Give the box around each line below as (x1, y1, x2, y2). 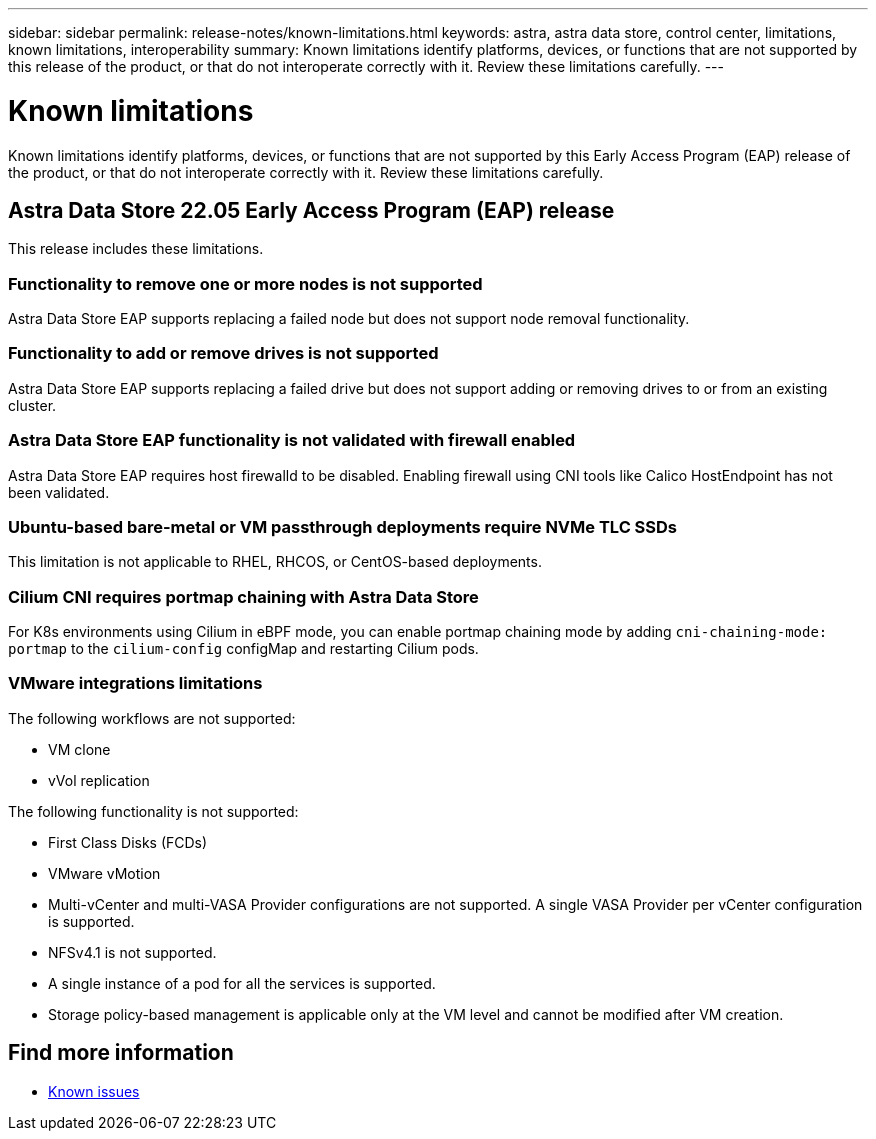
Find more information (8, 1040, 234, 1066)
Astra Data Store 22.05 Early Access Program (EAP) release (8, 197, 615, 223)
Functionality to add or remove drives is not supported (8, 343, 439, 364)
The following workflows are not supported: (8, 709, 296, 727)
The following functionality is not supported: (8, 802, 299, 820)
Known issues (48, 1082, 140, 1100)
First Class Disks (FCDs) (48, 833, 208, 851)
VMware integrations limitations (8, 673, 263, 694)
